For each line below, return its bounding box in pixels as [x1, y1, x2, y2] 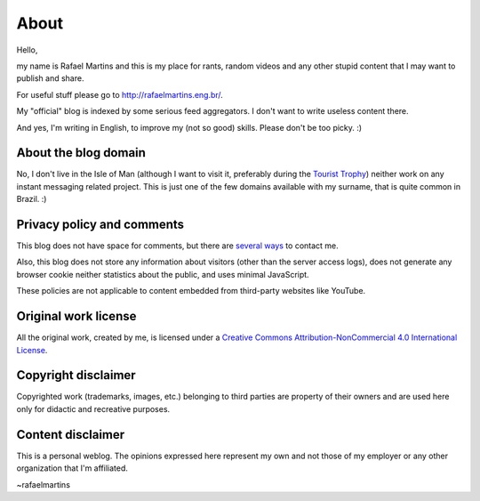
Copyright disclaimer [16, 368, 137, 383]
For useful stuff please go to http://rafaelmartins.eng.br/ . [16, 89, 224, 100]
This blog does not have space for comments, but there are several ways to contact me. [16, 240, 340, 251]
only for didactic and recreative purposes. [16, 403, 171, 414]
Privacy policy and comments [16, 217, 185, 231]
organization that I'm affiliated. [16, 463, 129, 473]
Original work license [16, 309, 137, 324]
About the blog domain [16, 145, 147, 160]
